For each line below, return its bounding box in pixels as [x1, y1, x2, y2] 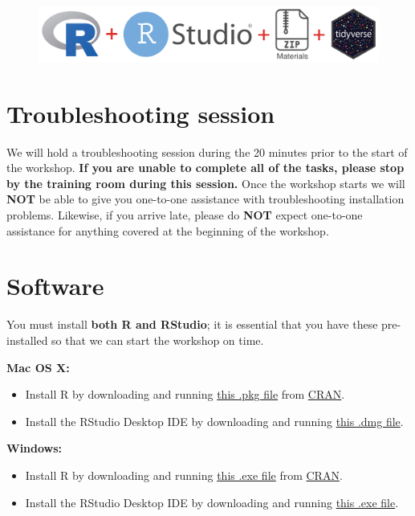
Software [6, 269, 104, 302]
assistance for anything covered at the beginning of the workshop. [6, 222, 329, 239]
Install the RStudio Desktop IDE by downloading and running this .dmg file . [25, 412, 404, 429]
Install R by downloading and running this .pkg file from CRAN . [25, 386, 345, 403]
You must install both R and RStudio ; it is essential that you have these [6, 316, 378, 333]
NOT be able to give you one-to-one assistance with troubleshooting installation [6, 190, 405, 207]
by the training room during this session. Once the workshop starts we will [6, 174, 405, 191]
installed [6, 331, 48, 348]
